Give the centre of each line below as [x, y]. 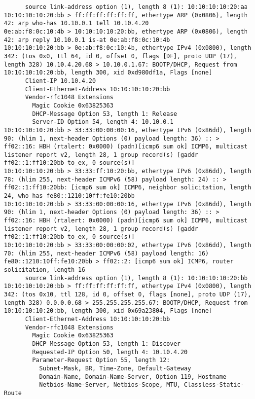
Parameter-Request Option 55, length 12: [101, 360]
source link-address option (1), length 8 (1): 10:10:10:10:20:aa [136, 7]
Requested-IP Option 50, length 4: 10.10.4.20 [110, 352]
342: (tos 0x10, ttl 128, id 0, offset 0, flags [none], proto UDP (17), [128, 294]
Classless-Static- [214, 385]
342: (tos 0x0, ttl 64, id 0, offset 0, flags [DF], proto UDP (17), [121, 56]
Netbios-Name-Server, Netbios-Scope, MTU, [110, 385]
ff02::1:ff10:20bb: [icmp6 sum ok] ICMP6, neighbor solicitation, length [128, 188]
